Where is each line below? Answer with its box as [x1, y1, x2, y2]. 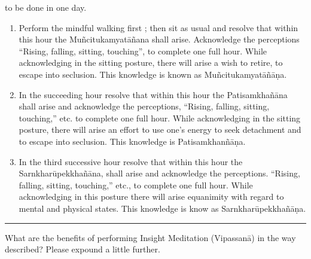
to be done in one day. [5, 1, 87, 13]
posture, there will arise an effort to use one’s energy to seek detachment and [19, 123, 301, 136]
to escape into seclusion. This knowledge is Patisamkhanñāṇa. [19, 135, 246, 147]
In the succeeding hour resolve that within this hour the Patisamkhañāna [19, 88, 288, 100]
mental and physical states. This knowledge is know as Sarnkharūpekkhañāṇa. [19, 202, 306, 214]
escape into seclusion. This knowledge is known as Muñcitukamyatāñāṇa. [19, 68, 287, 80]
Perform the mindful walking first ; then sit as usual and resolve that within [19, 21, 298, 33]
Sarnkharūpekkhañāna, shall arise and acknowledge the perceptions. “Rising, [19, 167, 300, 179]
